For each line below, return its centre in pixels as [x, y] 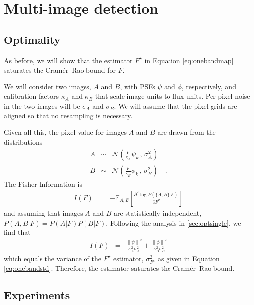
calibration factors [32, 96]
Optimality [32, 39]
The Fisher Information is [43, 184]
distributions [23, 141]
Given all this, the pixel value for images [65, 132]
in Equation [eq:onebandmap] [189, 60]
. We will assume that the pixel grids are [175, 105]
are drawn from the [187, 132]
